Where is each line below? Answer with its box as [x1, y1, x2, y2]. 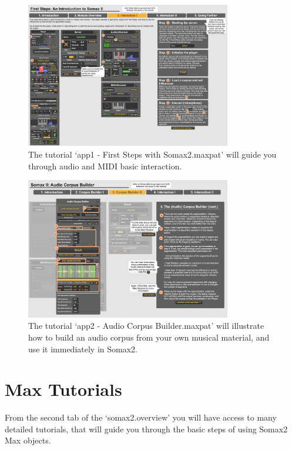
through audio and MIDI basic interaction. [28, 159, 182, 172]
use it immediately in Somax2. [28, 342, 137, 355]
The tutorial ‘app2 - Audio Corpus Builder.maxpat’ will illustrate [28, 319, 264, 332]
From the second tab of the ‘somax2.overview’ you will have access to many [5, 411, 277, 424]
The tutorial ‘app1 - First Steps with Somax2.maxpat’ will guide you [28, 148, 277, 161]
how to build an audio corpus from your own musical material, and [28, 331, 270, 343]
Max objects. [5, 434, 51, 446]
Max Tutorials [5, 377, 122, 401]
